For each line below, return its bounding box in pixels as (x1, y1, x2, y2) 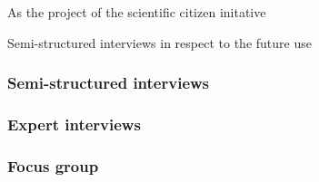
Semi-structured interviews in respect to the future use (7, 33, 312, 52)
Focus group (7, 154, 99, 177)
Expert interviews (7, 112, 141, 135)
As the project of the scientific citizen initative (7, 3, 266, 21)
